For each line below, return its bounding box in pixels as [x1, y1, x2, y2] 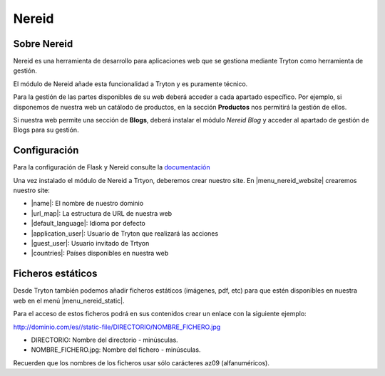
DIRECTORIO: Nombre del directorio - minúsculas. [31, 335, 178, 344]
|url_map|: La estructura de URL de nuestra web [31, 209, 173, 217]
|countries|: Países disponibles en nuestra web [31, 249, 169, 258]
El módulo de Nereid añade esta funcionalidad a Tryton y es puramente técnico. [13, 79, 248, 88]
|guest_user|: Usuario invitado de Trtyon [31, 239, 150, 248]
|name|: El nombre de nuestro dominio [31, 199, 144, 208]
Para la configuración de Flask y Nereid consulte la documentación [13, 163, 210, 172]
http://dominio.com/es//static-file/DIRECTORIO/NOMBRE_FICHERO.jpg [13, 323, 221, 331]
